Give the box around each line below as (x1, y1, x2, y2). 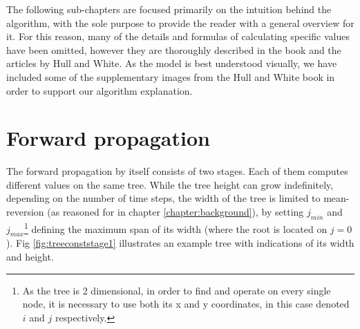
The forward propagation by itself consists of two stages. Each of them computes (6, 164, 348, 178)
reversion (6, 205, 44, 219)
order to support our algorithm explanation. (6, 83, 193, 97)
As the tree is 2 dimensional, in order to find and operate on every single (22, 283, 331, 297)
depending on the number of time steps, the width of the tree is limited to (6, 191, 321, 205)
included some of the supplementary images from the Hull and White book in (6, 69, 335, 84)
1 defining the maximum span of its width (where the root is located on (23, 219, 328, 236)
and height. (6, 249, 54, 263)
